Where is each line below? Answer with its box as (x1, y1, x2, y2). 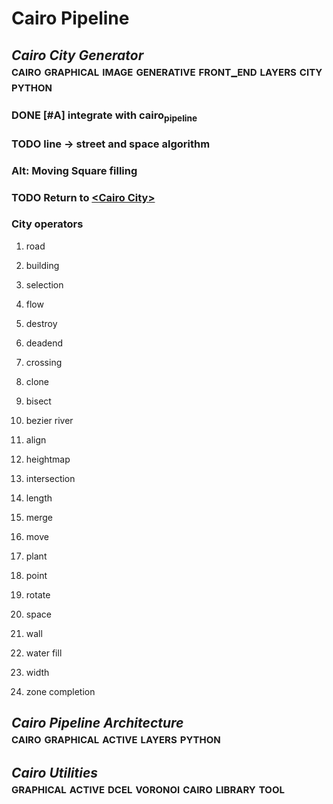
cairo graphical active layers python (11, 730, 221, 747)
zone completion (25, 685, 96, 697)
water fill (25, 647, 63, 659)
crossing (25, 356, 63, 368)
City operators (11, 217, 84, 231)
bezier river (25, 414, 74, 426)
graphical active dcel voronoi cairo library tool (11, 780, 285, 797)
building (25, 259, 60, 271)
